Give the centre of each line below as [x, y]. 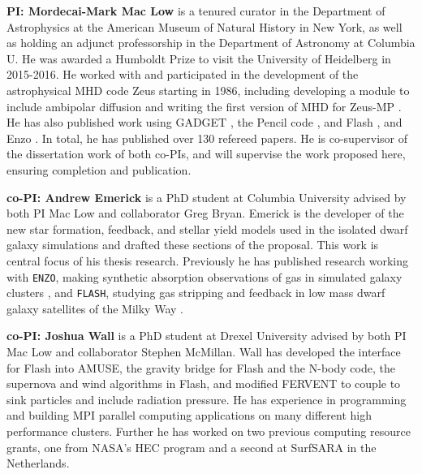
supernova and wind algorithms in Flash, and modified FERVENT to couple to [204, 384]
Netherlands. [38, 463]
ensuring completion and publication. [99, 169]
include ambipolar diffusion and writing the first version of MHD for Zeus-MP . [204, 106]
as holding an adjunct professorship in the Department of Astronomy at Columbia [211, 43]
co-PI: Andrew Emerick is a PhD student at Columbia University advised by [207, 197]
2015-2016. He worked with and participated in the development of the [183, 74]
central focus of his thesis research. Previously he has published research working [208, 260]
